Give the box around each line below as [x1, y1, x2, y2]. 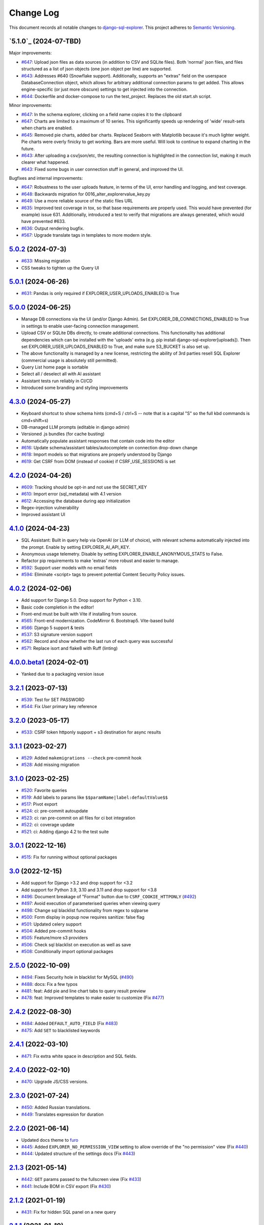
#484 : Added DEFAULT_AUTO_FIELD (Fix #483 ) [21, 1021, 118, 1027]
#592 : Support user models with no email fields [21, 564, 117, 570]
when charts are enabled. [21, 125, 73, 131]
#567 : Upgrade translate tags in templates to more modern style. [21, 232, 152, 238]
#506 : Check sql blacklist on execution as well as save [21, 941, 132, 948]
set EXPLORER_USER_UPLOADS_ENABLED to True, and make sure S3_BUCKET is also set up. [21, 343, 210, 349]
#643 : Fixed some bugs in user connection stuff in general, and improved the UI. [21, 166, 184, 172]
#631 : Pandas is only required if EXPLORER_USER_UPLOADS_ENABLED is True [21, 291, 179, 296]
